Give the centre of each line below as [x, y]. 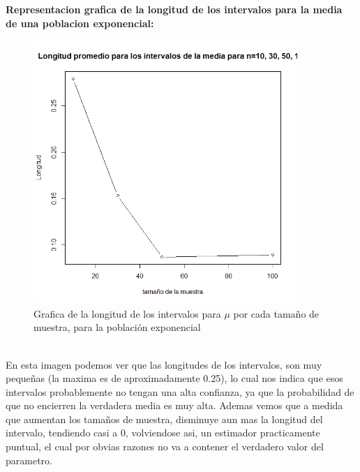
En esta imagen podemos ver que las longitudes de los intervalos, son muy [164, 364]
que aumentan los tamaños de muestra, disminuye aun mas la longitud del [164, 419]
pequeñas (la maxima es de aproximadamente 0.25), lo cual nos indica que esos [174, 378]
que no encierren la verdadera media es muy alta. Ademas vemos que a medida [174, 405]
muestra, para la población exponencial [117, 327]
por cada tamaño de [276, 313]
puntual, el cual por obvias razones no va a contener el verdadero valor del [165, 447]
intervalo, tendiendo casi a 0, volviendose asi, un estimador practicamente [163, 433]
